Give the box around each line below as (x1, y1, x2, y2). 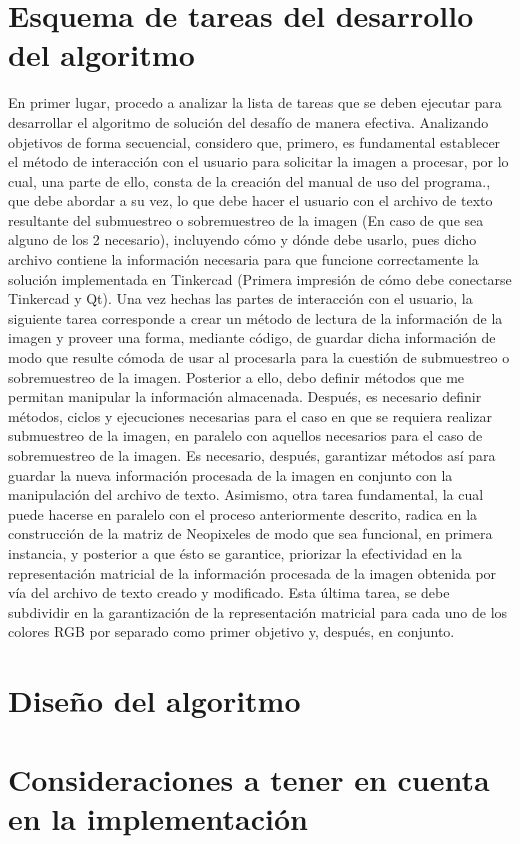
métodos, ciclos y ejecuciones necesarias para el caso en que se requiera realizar (8, 405, 493, 426)
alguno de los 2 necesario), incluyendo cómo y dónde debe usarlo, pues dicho (8, 229, 477, 250)
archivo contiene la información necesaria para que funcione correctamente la (8, 249, 479, 270)
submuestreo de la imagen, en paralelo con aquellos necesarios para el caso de (8, 425, 483, 446)
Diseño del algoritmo (8, 680, 301, 721)
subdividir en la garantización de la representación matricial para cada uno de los (8, 601, 508, 622)
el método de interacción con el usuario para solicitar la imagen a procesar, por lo (8, 151, 509, 172)
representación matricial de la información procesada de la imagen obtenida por (8, 562, 497, 583)
